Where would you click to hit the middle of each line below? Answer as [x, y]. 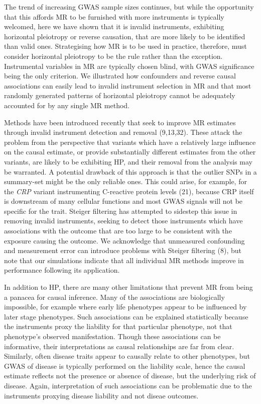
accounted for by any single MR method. [67, 105]
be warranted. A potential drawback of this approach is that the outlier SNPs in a [130, 171]
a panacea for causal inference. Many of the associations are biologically [114, 297]
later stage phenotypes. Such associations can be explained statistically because [126, 316]
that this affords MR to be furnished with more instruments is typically [114, 16]
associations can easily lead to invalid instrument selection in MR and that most [128, 85]
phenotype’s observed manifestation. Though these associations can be [112, 336]
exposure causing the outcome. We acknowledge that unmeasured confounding [124, 240]
